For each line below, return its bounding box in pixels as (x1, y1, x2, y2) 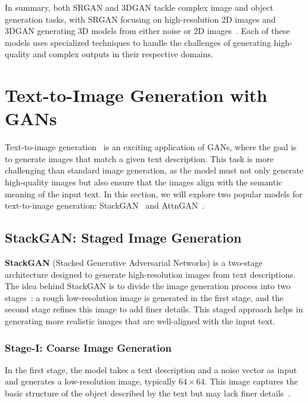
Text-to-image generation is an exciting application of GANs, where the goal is (5, 141, 297, 153)
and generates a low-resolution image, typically (5, 375, 176, 387)
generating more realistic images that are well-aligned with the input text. (5, 315, 275, 327)
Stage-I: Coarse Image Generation (5, 340, 172, 355)
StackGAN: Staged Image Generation (5, 228, 242, 247)
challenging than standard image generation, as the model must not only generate (5, 164, 304, 176)
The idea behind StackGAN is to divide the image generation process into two (5, 280, 291, 292)
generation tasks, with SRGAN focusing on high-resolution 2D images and (5, 13, 276, 25)
